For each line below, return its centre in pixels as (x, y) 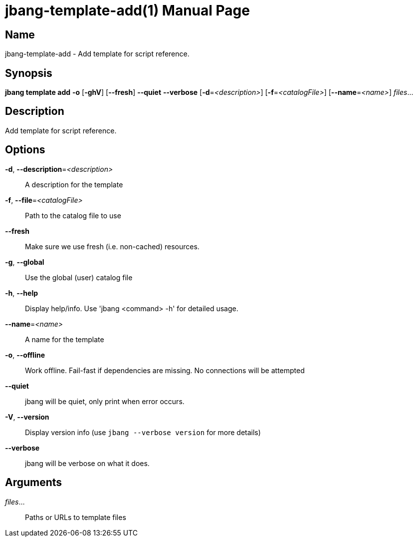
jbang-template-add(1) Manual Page (127, 10)
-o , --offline (25, 355)
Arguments (34, 483)
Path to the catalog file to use (73, 215)
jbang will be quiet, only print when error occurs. (105, 401)
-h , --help (22, 293)
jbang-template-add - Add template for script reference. (97, 54)
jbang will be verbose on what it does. (87, 463)
